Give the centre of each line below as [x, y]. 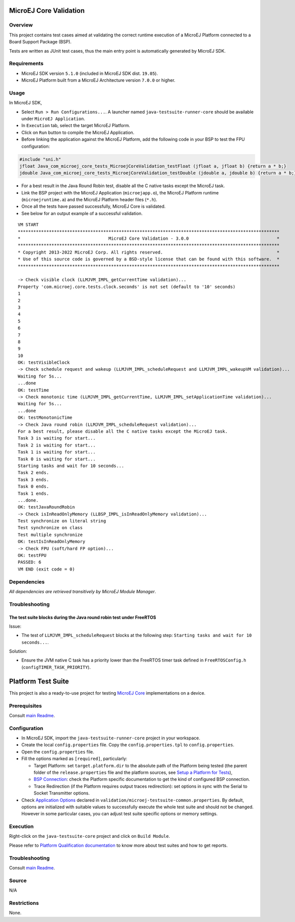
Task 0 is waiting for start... [57, 459]
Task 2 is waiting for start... [57, 445]
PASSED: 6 [29, 562]
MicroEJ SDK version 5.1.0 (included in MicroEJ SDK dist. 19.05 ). [90, 73]
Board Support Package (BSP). [40, 42]
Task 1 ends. [33, 493]
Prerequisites [25, 705]
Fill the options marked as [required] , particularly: [74, 759]
